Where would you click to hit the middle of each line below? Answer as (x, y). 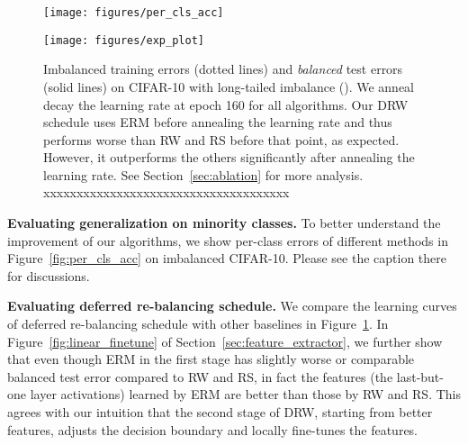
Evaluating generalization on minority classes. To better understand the (224, 223)
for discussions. (49, 275)
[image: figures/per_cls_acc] (134, 13)
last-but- (420, 376)
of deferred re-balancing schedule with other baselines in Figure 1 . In (198, 324)
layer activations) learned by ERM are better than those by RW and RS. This (245, 394)
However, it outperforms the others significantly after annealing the (229, 157)
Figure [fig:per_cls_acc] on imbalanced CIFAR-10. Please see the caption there (227, 258)
